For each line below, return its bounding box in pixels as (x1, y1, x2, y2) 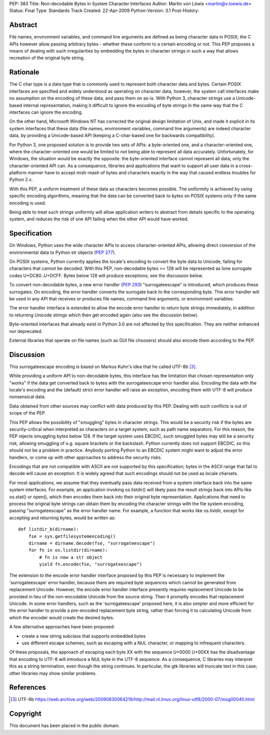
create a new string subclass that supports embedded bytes (21, 633, 146, 639)
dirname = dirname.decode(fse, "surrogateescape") (28, 540, 155, 546)
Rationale (9, 68, 39, 77)
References (9, 683, 46, 692)
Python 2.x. (9, 177, 33, 183)
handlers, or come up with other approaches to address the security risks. (9, 454, 162, 460)
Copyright (9, 709, 42, 718)
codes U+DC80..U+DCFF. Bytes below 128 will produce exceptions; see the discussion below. (9, 272, 203, 278)
